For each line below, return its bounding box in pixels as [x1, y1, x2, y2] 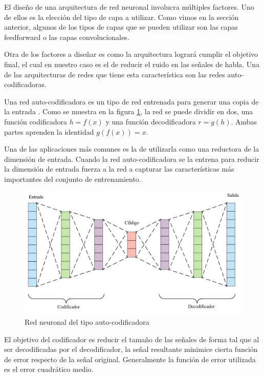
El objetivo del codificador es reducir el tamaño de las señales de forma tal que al [4, 333, 259, 344]
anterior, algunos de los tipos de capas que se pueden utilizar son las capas [4, 22, 238, 32]
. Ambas [231, 116, 257, 127]
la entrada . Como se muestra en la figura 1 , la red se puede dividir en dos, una [4, 106, 253, 117]
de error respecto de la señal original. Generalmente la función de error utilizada [4, 353, 256, 364]
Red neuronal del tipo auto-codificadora [25, 317, 149, 327]
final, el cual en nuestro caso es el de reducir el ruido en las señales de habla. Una [4, 58, 260, 69]
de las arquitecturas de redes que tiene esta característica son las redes [4, 69, 225, 79]
